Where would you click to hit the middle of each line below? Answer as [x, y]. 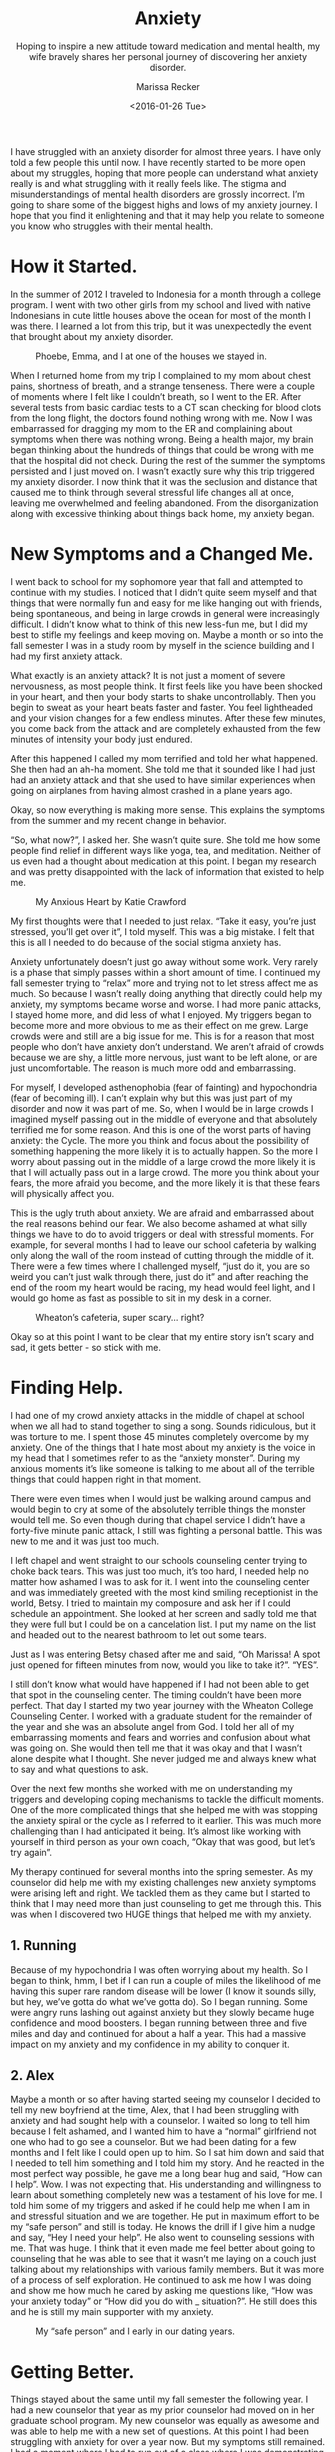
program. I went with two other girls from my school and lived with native [161, 304]
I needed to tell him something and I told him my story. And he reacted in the [167, 2163]
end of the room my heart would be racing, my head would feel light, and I [163, 1287]
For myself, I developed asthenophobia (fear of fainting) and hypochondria [164, 1087]
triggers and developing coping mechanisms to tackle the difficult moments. [167, 1799]
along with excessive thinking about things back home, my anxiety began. [162, 513]
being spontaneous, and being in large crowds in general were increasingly [165, 613]
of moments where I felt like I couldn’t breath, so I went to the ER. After [156, 396]
